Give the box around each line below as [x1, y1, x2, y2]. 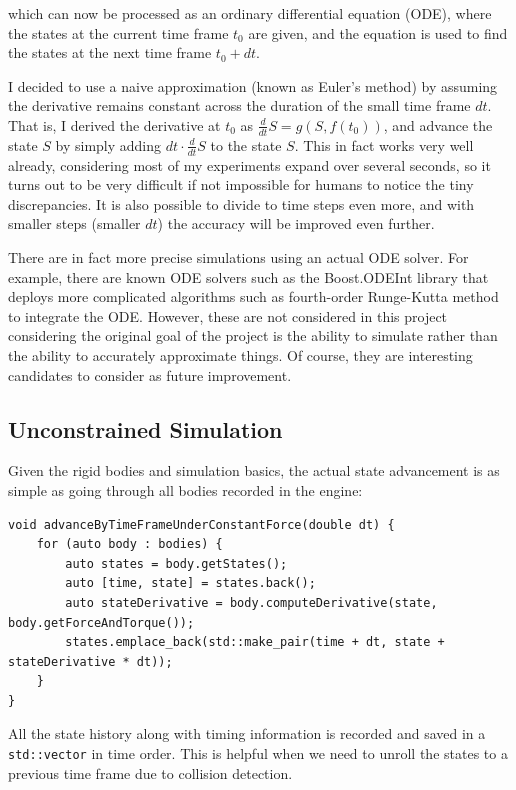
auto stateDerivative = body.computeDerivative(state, [65, 595, 438, 610]
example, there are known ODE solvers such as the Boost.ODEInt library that [8, 266, 489, 287]
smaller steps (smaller [8, 213, 141, 234]
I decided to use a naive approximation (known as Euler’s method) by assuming [8, 75, 498, 96]
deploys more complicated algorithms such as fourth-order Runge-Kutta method [8, 286, 499, 307]
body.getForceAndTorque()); [8, 615, 195, 630]
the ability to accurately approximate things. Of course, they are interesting [8, 344, 473, 365]
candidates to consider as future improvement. [8, 364, 292, 385]
